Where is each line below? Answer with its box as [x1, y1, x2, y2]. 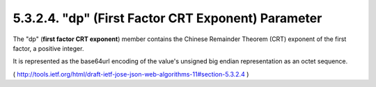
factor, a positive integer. [13, 44, 84, 52]
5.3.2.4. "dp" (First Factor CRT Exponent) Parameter [13, 10, 322, 26]
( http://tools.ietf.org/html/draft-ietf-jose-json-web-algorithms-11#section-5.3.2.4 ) [13, 70, 249, 78]
